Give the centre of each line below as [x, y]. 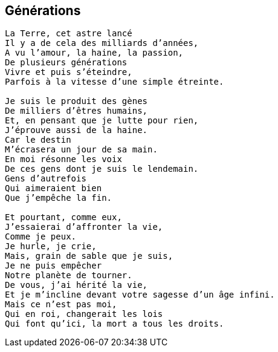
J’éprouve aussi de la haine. [76, 130]
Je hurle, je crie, [51, 246]
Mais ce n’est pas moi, [61, 305]
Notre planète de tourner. [69, 275]
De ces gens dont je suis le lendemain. [102, 169]
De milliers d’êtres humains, [76, 111]
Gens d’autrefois [46, 179]
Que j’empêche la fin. [59, 198]
